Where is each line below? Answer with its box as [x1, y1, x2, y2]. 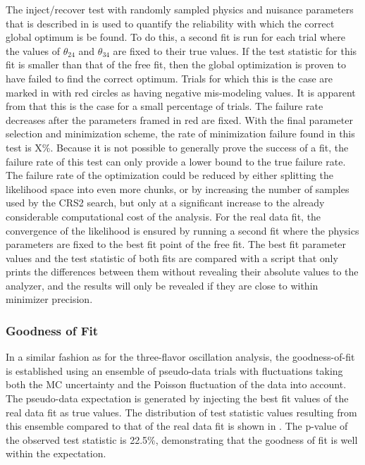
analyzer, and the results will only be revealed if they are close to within [6, 278, 318, 292]
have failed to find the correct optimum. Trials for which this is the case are [6, 70, 333, 85]
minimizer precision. [6, 292, 93, 306]
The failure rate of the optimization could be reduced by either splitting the [6, 168, 333, 182]
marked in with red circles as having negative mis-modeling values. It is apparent [6, 85, 356, 99]
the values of [6, 43, 61, 58]
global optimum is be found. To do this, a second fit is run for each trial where [6, 30, 345, 44]
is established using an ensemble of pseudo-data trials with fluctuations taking [6, 363, 343, 378]
